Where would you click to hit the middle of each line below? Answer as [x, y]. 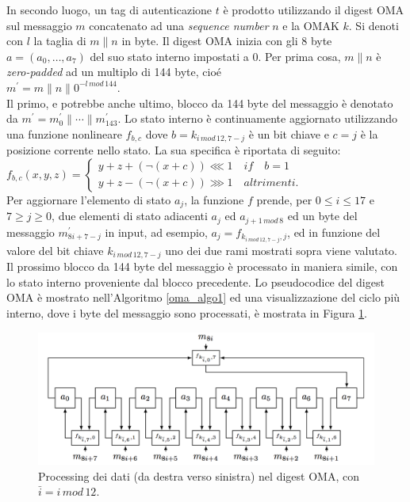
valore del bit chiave [55, 250]
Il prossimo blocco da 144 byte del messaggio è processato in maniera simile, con [202, 266]
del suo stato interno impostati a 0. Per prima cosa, [215, 56]
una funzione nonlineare [64, 133]
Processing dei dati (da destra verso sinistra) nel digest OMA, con [199, 475]
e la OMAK [311, 25]
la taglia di [60, 41]
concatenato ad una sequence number [179, 25]
